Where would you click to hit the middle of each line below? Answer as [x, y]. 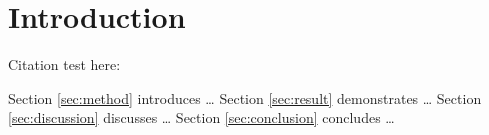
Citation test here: [64, 64]
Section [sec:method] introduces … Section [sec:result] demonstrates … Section [245, 97]
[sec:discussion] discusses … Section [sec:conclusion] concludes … [201, 117]
